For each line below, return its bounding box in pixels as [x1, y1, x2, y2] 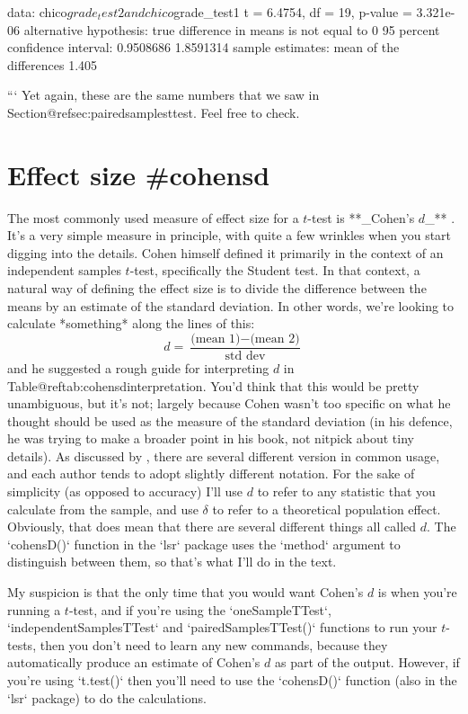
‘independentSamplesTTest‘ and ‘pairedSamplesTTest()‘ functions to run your [7, 618, 437, 637]
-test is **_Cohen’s [307, 208, 415, 227]
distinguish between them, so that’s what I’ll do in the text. [7, 552, 337, 571]
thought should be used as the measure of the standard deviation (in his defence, [7, 411, 453, 430]
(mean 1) [190, 332, 241, 345]
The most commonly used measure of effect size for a [7, 208, 299, 227]
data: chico [7, 3, 67, 21]
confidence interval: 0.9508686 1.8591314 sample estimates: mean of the [7, 38, 400, 57]
